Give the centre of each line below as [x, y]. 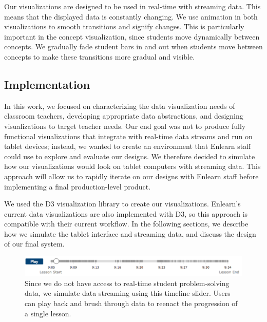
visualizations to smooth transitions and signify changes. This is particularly [124, 26]
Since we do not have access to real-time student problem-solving [127, 283]
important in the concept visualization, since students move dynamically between [132, 36]
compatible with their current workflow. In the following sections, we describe [126, 224]
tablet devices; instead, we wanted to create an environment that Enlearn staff [128, 146]
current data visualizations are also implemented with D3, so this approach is [126, 213]
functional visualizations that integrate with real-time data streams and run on [128, 136]
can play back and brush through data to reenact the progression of [131, 303]
